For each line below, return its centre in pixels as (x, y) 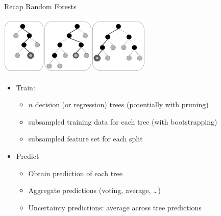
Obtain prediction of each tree (76, 173)
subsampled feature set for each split (85, 139)
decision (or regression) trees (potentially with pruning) (122, 104)
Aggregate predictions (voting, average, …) (94, 190)
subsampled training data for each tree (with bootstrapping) (123, 121)
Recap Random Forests (40, 6)
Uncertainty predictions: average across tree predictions (115, 207)
